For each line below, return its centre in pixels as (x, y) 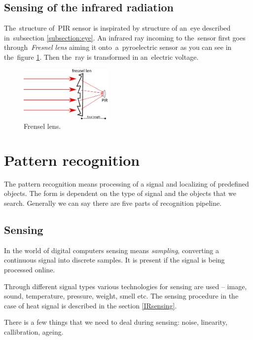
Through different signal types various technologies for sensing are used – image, (126, 286)
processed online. (30, 269)
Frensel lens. (42, 126)
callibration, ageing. (34, 331)
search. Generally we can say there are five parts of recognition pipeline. (113, 203)
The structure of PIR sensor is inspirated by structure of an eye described (117, 28)
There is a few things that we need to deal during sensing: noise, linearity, (116, 322)
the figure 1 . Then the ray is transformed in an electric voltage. (101, 57)
